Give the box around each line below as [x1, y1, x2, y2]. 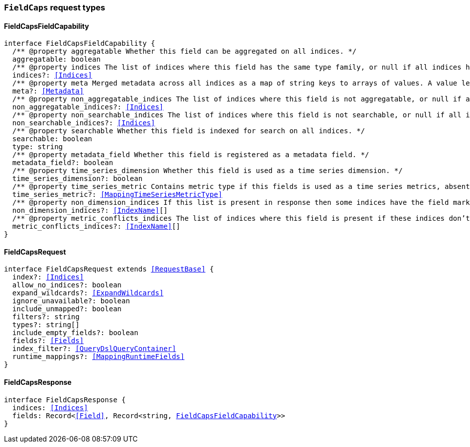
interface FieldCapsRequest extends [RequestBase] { [4, 265, 214, 273]
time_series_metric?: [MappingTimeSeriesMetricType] [12, 190, 223, 199]
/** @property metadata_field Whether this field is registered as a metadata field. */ [12, 151, 369, 159]
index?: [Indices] [12, 273, 84, 281]
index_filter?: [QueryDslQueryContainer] [12, 345, 176, 353]
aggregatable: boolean [12, 55, 101, 64]
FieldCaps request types [4, 2, 106, 12]
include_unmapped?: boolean [12, 305, 122, 313]
